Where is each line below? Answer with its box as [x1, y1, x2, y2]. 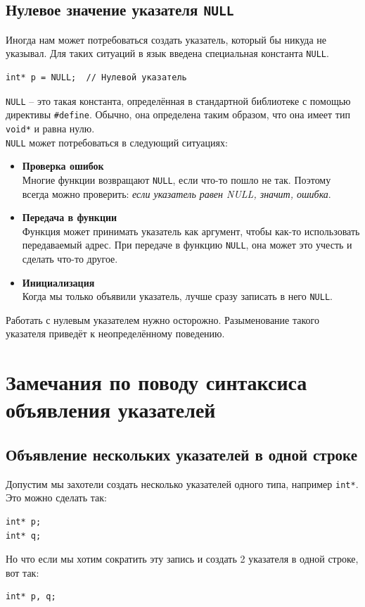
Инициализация [22, 275, 95, 289]
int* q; [6, 530, 41, 541]
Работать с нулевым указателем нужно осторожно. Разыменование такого [6, 312, 319, 327]
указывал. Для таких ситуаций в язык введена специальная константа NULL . [6, 46, 329, 61]
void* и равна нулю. [6, 120, 95, 135]
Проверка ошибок [22, 158, 104, 173]
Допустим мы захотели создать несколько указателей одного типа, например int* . [6, 476, 359, 491]
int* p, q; [6, 592, 56, 602]
